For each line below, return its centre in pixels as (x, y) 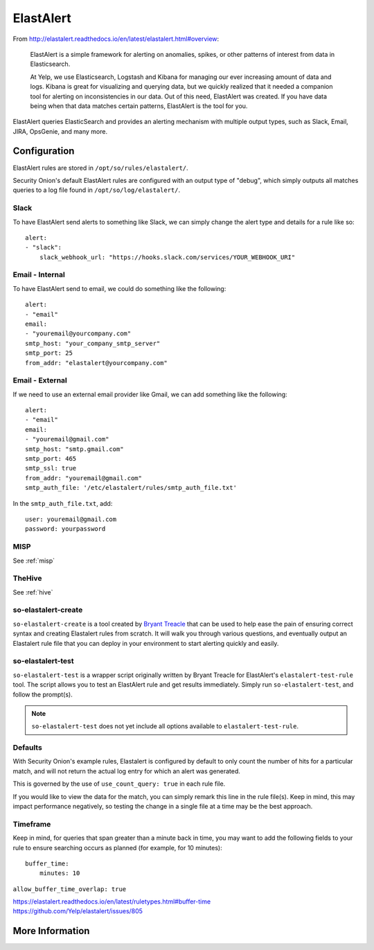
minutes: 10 (60, 873)
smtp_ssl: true (51, 468)
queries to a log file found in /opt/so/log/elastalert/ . (96, 190)
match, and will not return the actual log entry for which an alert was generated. (126, 771)
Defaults (28, 748)
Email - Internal (39, 275)
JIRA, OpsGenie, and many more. (60, 131)
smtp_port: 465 (51, 459)
